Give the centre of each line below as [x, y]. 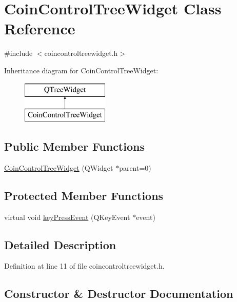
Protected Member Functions [84, 195]
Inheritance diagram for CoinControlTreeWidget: [81, 70]
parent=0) [135, 167]
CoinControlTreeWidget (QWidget [59, 167]
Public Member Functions [74, 146]
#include [18, 53]
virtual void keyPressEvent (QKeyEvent [67, 217]
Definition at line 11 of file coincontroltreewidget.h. [84, 266]
